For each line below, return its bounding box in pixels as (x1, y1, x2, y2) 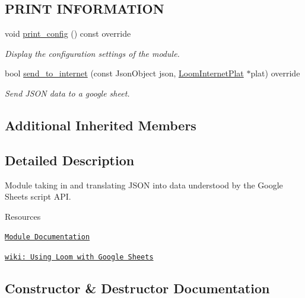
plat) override (250, 67, 300, 79)
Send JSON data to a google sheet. (5, 86, 130, 99)
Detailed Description (5, 150, 135, 169)
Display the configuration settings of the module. (5, 47, 180, 59)
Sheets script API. (5, 190, 71, 203)
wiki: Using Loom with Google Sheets (5, 253, 154, 261)
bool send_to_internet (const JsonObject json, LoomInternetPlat (5, 67, 244, 79)
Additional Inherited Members (5, 116, 196, 134)
